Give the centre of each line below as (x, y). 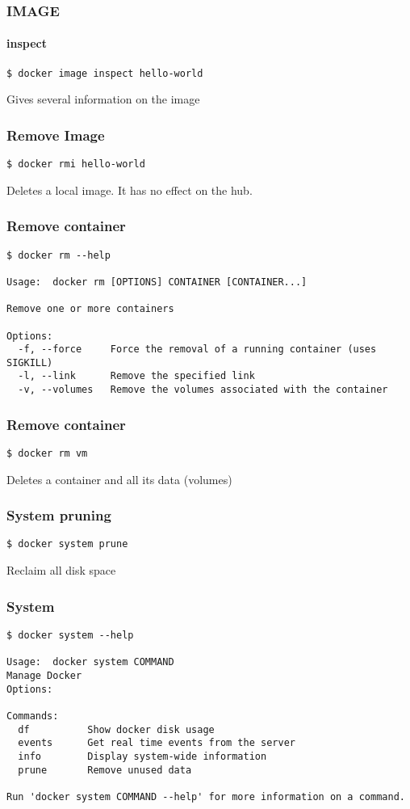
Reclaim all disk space (61, 570)
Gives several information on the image (103, 99)
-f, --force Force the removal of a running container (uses (197, 350)
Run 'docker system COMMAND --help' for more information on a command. (206, 796)
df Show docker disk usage (116, 729)
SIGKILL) (30, 362)
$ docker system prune (67, 544)
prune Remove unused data (105, 770)
